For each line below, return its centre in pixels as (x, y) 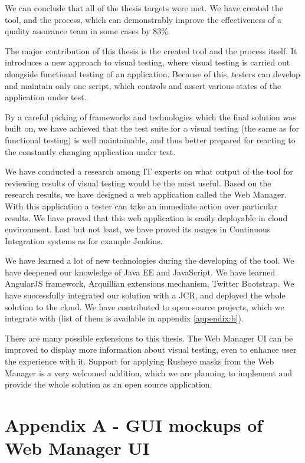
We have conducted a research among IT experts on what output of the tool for (149, 171)
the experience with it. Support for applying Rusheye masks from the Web (140, 361)
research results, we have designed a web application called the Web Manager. (146, 194)
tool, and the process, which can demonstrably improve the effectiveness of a (143, 19)
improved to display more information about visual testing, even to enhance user (151, 349)
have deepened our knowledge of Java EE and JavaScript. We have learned (140, 272)
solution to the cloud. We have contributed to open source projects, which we (145, 306)
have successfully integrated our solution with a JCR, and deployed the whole (145, 295)
